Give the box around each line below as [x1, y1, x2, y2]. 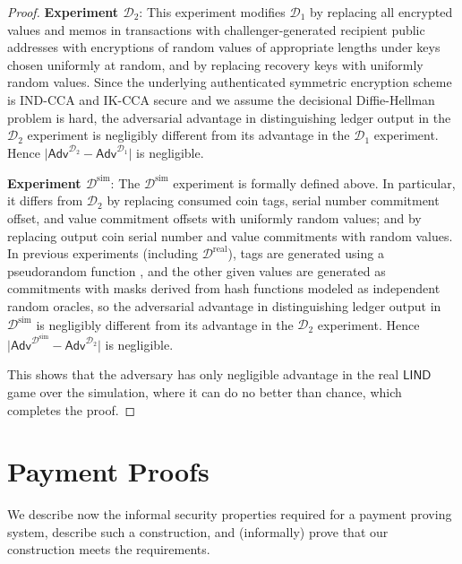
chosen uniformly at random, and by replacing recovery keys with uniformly [7, 55, 423, 74]
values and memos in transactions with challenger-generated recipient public [7, 20, 425, 39]
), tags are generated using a [227, 244, 384, 263]
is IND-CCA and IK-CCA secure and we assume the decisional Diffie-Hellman [7, 90, 435, 108]
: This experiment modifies [139, 3, 286, 21]
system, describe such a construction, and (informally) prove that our [7, 522, 389, 541]
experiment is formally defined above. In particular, [173, 173, 456, 192]
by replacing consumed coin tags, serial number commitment [107, 191, 440, 210]
